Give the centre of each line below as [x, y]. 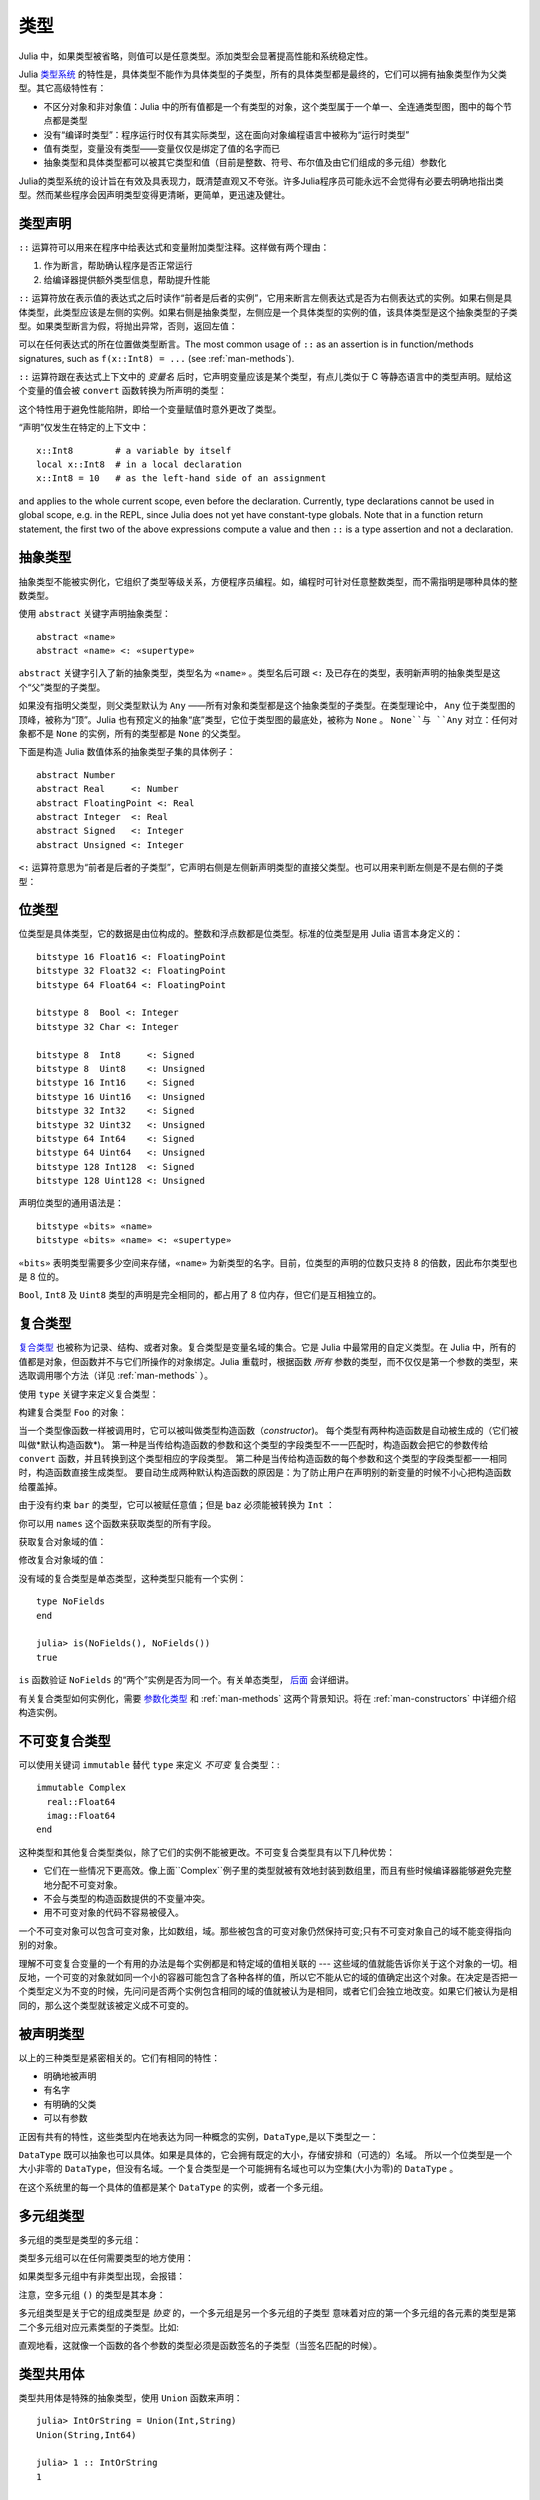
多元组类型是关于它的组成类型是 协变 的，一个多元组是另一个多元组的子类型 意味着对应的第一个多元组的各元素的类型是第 [267, 2313]
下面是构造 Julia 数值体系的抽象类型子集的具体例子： [127, 752]
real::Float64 [81, 1801]
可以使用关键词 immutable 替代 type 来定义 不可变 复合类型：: [149, 1764]
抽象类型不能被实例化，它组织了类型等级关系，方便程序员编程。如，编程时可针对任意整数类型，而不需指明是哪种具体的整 [268, 581]
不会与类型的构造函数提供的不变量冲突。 [126, 1898]
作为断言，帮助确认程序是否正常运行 [118, 266]
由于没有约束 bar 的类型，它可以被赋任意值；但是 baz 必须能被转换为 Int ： [176, 1505]
